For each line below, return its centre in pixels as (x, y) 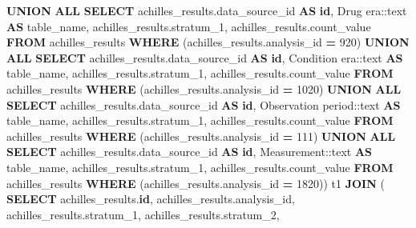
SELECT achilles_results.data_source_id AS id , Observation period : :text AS (204, 104)
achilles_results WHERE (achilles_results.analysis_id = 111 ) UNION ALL (201, 136)
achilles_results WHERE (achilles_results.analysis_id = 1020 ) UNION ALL (204, 88)
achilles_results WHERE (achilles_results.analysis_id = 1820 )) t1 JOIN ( (196, 183)
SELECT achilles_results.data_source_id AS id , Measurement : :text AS (190, 152)
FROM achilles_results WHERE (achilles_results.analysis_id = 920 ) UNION (208, 42)
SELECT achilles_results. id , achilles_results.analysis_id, (151, 199)
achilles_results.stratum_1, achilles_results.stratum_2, (143, 214)
